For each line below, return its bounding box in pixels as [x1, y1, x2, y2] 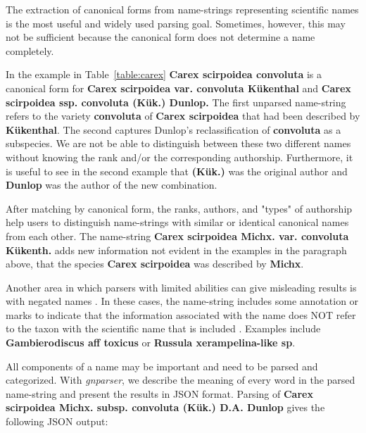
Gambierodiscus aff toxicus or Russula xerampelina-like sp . [6, 335, 296, 350]
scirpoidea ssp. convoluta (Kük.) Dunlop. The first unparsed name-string [6, 94, 346, 109]
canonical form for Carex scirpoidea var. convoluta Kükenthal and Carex [6, 80, 351, 95]
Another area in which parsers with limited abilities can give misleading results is [6, 280, 357, 294]
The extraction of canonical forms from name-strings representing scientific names [6, 2, 359, 16]
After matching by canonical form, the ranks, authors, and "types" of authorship [6, 201, 353, 215]
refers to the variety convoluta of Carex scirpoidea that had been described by [6, 108, 360, 123]
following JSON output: [6, 414, 108, 429]
